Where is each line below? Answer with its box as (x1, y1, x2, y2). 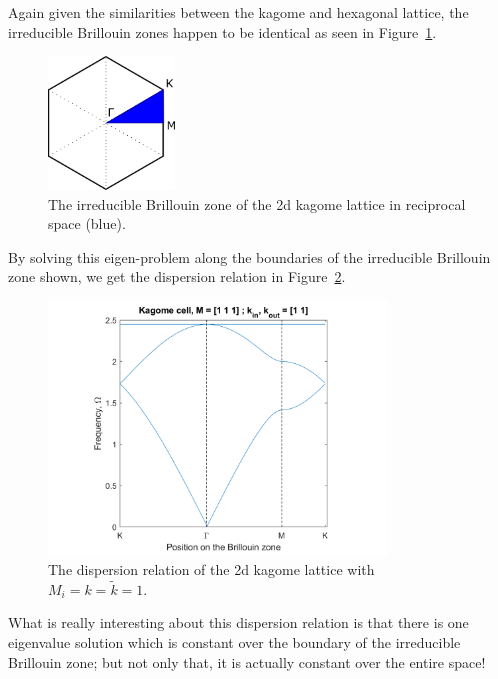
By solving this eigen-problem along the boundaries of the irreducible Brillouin (8, 246, 491, 267)
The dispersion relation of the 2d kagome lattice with (48, 559, 375, 579)
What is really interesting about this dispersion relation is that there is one (8, 612, 469, 633)
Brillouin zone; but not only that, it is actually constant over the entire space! (8, 651, 486, 672)
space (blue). (48, 213, 126, 234)
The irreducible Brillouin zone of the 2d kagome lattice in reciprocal (48, 193, 466, 214)
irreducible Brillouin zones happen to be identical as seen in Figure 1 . (8, 21, 437, 42)
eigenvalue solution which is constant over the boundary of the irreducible (8, 632, 461, 652)
